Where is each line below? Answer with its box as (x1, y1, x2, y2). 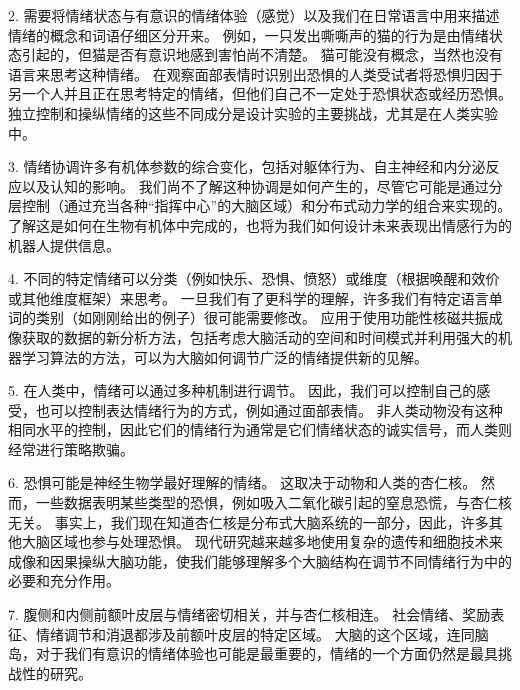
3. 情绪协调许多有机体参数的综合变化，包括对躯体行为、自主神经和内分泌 (8, 156, 486, 177)
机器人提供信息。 (8, 234, 120, 255)
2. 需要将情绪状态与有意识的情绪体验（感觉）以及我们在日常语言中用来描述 (8, 5, 500, 25)
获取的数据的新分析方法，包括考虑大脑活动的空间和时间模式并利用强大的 (21, 326, 498, 347)
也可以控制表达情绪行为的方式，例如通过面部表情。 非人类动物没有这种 (35, 399, 503, 420)
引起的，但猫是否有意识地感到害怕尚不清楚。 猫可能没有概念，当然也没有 (21, 44, 503, 65)
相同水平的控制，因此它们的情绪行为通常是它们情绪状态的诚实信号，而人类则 (8, 419, 512, 440)
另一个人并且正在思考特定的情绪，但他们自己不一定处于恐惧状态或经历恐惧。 (8, 83, 512, 104)
